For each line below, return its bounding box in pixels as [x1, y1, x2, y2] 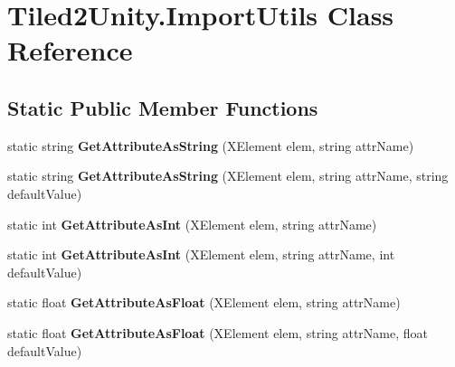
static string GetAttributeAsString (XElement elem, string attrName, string [7, 166, 449, 185]
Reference [7, 32, 133, 69]
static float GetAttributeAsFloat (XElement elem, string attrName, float [7, 323, 428, 342]
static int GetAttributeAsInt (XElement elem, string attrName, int [7, 245, 395, 264]
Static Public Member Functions [7, 93, 318, 121]
